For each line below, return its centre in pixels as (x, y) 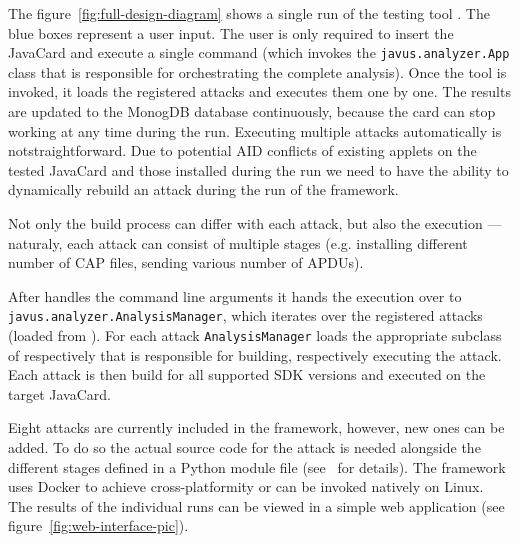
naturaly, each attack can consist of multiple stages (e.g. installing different (238, 242)
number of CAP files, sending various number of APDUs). (186, 262)
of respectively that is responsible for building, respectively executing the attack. (255, 354)
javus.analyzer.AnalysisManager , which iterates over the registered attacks (245, 315)
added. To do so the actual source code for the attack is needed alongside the (244, 447)
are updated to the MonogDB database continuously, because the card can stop (252, 111)
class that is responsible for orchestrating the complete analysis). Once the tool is (257, 71)
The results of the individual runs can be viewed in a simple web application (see (256, 505)
